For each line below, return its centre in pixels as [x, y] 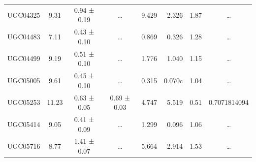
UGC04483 [24, 36]
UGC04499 [24, 58]
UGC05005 [24, 80]
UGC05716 [24, 146]
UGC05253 [24, 102]
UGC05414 [24, 124]
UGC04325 [24, 15]
